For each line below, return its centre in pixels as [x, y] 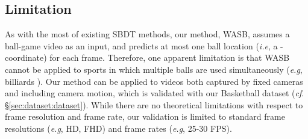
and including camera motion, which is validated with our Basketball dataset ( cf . [155, 93]
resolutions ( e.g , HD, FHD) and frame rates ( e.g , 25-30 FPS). [118, 128]
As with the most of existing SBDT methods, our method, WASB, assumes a [147, 34]
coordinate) [26, 57]
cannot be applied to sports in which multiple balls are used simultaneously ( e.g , [154, 69]
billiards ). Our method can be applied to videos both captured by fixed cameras [154, 81]
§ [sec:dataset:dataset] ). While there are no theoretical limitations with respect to [154, 104]
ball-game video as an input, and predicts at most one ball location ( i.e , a [141, 45]
